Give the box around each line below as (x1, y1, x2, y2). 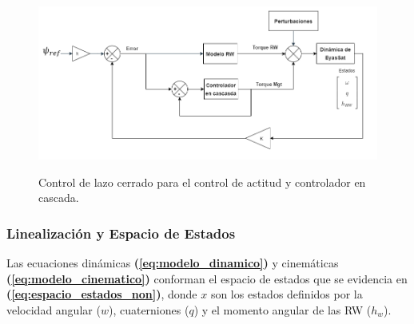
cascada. (38, 189, 79, 206)
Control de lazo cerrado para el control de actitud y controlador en (38, 173, 366, 190)
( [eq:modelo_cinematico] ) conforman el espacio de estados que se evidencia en (6, 270, 408, 286)
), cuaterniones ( (108, 301, 189, 318)
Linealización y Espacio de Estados (6, 223, 236, 243)
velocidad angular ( (6, 301, 101, 318)
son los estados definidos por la (210, 286, 363, 302)
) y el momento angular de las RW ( (193, 301, 372, 318)
